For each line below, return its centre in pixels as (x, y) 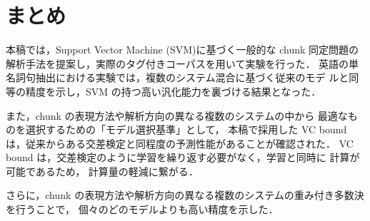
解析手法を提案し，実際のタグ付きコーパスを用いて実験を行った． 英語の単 (182, 63)
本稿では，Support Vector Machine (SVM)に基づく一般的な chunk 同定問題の (182, 50)
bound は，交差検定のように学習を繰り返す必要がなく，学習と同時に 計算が (183, 157)
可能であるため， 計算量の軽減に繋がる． (102, 171)
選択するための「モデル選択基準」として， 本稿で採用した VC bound (186, 129)
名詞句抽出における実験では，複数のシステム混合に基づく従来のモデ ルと (177, 77)
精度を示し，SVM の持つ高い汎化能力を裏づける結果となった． (173, 91)
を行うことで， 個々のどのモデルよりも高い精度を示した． (142, 209)
